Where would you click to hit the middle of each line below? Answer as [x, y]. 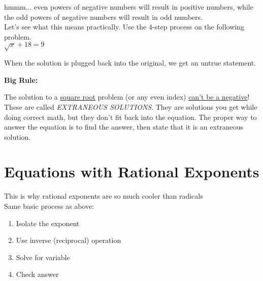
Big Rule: [21, 80]
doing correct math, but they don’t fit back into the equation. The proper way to [130, 117]
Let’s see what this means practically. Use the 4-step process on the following [124, 27]
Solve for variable [43, 257]
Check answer [37, 274]
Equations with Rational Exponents [132, 171]
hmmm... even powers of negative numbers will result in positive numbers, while [129, 7]
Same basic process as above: [49, 206]
